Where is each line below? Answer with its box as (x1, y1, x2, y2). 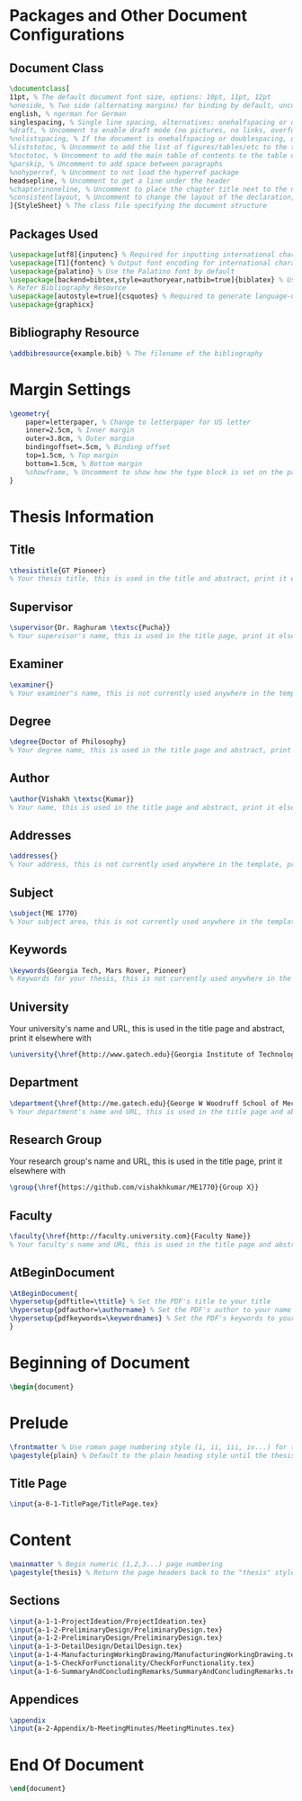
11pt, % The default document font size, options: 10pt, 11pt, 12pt (9, 92, 271, 102)
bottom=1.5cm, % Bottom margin (25, 459, 143, 468)
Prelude (9, 1412, 69, 1433)
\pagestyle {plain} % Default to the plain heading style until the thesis (9, 1451, 296, 1460)
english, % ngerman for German (9, 109, 127, 118)
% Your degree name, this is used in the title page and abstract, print (9, 746, 292, 755)
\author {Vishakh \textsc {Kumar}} (9, 794, 135, 804)
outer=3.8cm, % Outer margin (25, 434, 135, 444)
